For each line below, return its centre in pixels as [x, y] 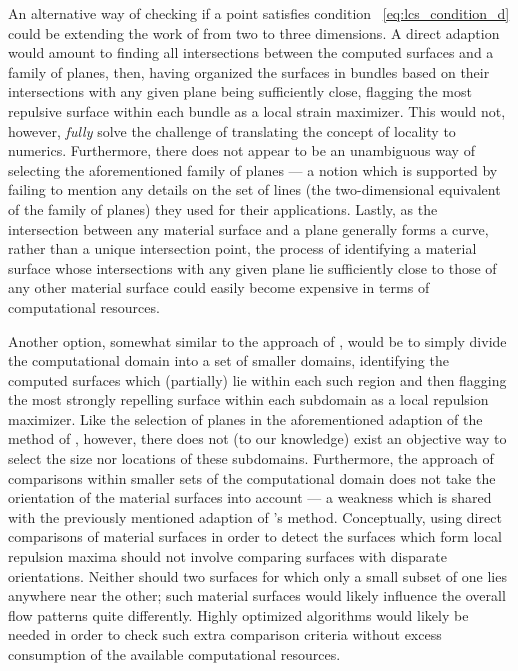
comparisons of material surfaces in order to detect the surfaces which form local [255, 536]
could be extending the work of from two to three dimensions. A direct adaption [254, 32]
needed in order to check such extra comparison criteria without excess [225, 634]
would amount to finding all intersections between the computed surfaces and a [251, 52]
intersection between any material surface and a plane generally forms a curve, [248, 228]
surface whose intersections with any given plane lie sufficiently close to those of [252, 267]
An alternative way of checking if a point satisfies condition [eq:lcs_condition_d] [259, 13]
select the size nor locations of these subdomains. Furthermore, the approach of [251, 458]
